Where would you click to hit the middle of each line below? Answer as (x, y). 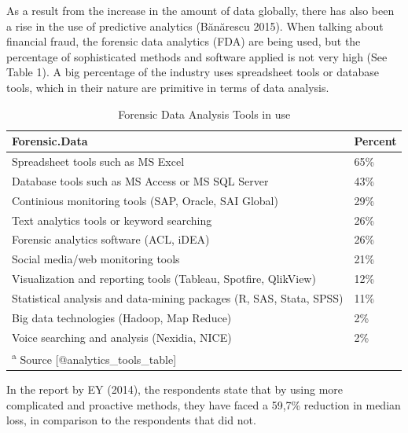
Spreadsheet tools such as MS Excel (98, 161)
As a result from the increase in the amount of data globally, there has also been (200, 10)
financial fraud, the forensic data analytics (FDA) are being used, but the (184, 41)
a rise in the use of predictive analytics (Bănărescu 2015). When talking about (195, 26)
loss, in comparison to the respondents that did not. (131, 420)
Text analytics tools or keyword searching (112, 220)
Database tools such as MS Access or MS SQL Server (140, 180)
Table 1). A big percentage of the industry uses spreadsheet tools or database (193, 72)
